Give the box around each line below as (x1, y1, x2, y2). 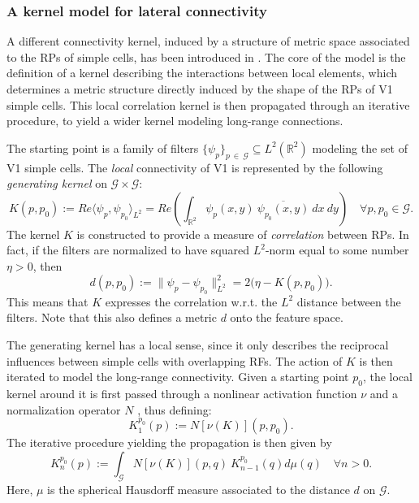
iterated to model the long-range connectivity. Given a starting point (6, 368, 349, 385)
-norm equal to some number (265, 241, 409, 258)
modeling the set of (312, 139, 408, 156)
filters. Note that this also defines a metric (6, 309, 217, 326)
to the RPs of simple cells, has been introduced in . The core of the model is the (6, 48, 406, 65)
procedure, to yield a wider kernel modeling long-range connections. (6, 112, 343, 129)
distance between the (296, 293, 401, 310)
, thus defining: (137, 401, 212, 418)
